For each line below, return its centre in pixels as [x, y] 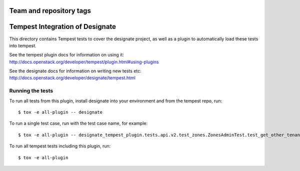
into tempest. [23, 45]
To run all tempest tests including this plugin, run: [60, 146]
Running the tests [31, 91]
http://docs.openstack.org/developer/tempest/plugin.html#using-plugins [84, 62]
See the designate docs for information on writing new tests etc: [75, 71]
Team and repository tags [50, 11]
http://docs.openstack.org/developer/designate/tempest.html [72, 78]
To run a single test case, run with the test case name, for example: [78, 123]
